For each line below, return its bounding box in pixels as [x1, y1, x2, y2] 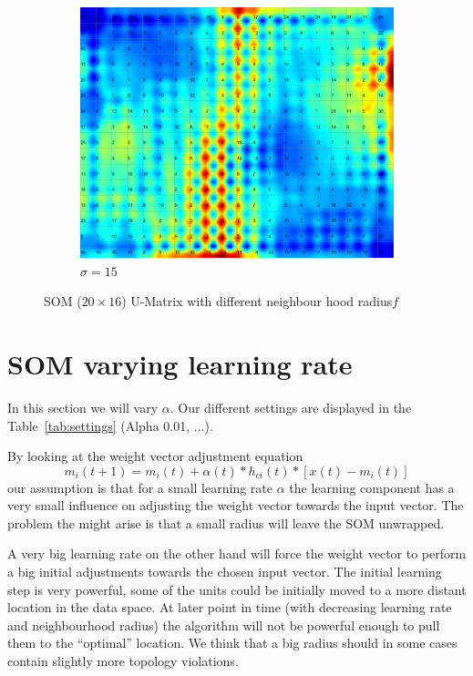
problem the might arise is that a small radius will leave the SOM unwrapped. [7, 513, 445, 532]
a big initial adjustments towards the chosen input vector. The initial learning [7, 562, 442, 581]
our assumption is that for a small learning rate [7, 477, 272, 497]
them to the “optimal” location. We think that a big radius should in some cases [7, 633, 458, 652]
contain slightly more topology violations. [7, 651, 239, 671]
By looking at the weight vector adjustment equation [7, 446, 303, 466]
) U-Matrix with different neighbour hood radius [121, 292, 393, 311]
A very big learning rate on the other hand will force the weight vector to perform [7, 544, 467, 563]
